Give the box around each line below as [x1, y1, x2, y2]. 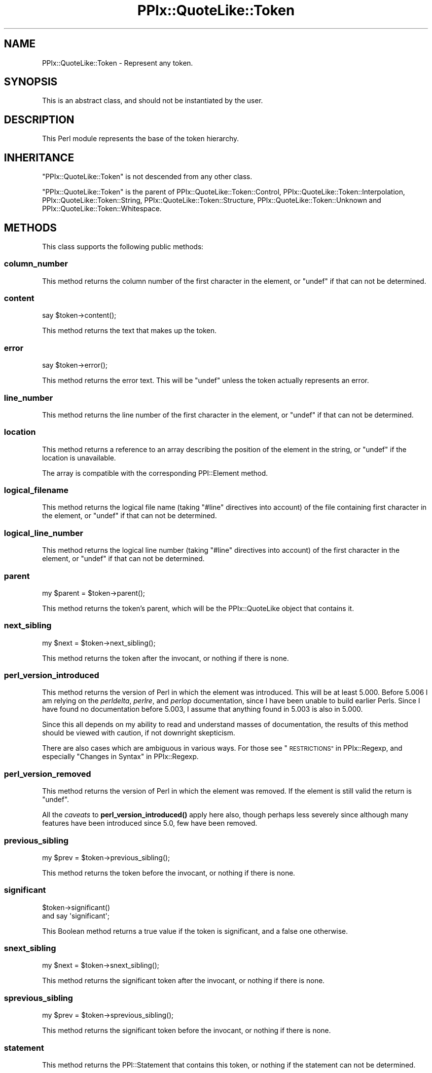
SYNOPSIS [4, 76, 58, 88]
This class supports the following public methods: [42, 242, 204, 251]
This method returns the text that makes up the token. [42, 326, 217, 335]
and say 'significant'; [42, 911, 109, 920]
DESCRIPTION [4, 113, 74, 126]
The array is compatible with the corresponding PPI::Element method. [42, 468, 268, 477]
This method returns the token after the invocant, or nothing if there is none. [42, 653, 289, 662]
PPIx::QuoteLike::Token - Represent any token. [42, 58, 193, 67]
